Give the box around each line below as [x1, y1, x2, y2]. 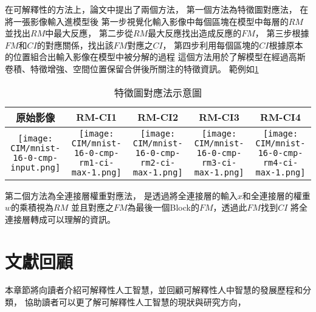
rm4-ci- [263, 157, 298, 168]
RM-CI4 [260, 110, 301, 124]
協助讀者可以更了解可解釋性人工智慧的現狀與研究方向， [24, 296, 246, 308]
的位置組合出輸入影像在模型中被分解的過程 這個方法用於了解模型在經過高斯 [5, 50, 306, 63]
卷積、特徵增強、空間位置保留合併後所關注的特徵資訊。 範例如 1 [5, 62, 259, 75]
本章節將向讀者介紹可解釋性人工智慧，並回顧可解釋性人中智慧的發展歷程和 [5, 283, 303, 296]
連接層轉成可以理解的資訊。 [5, 212, 115, 225]
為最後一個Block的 [127, 201, 199, 214]
